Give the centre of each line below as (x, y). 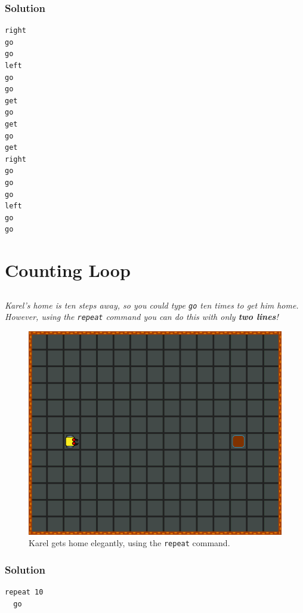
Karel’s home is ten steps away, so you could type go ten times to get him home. (152, 305)
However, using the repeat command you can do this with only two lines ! (142, 317)
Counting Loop (68, 270)
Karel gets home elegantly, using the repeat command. (129, 543)
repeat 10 (24, 592)
